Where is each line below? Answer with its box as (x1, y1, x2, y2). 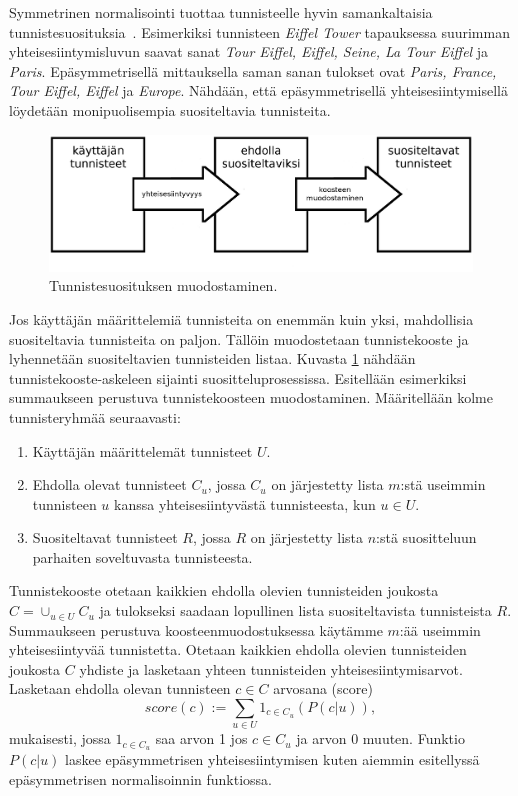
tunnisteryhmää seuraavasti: (9, 406, 181, 427)
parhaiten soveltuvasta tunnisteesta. (32, 546, 253, 567)
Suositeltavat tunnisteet (32, 527, 178, 548)
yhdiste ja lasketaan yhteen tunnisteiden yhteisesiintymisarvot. (79, 658, 463, 679)
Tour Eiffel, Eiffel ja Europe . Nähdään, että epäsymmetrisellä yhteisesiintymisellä (9, 80, 508, 101)
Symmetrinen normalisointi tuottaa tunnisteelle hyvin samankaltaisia (9, 2, 433, 22)
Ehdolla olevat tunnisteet (32, 474, 187, 495)
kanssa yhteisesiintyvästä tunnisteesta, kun (114, 493, 376, 514)
